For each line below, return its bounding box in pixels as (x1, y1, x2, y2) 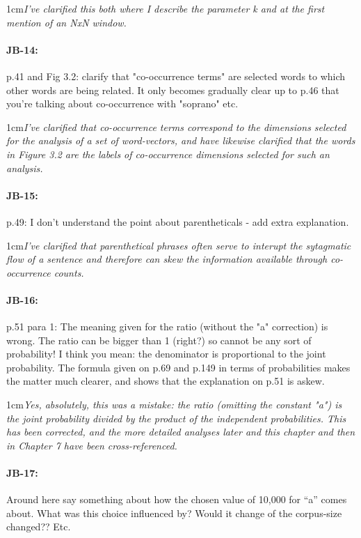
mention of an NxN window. (6, 15, 127, 29)
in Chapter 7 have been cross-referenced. (6, 438, 177, 452)
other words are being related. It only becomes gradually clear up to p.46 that (6, 82, 339, 97)
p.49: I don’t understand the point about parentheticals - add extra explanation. (6, 214, 349, 229)
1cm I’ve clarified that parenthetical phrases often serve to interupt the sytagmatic (6, 238, 351, 252)
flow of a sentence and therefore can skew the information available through (6, 252, 328, 266)
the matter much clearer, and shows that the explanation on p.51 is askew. (6, 374, 325, 388)
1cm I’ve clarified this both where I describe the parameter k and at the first (6, 1, 325, 15)
